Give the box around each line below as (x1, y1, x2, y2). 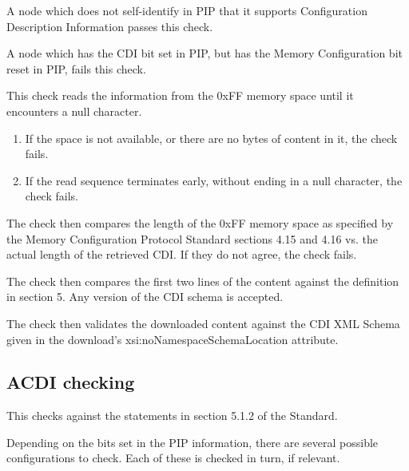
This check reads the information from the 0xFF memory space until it (6, 87, 354, 104)
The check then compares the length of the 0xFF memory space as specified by (6, 214, 394, 231)
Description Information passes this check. (6, 18, 213, 34)
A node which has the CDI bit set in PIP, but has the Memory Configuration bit (6, 45, 403, 61)
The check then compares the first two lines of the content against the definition (6, 272, 399, 289)
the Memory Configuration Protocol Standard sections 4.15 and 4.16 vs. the (6, 230, 378, 247)
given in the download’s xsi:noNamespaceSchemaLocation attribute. (6, 330, 339, 347)
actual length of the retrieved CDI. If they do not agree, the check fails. (6, 246, 357, 263)
